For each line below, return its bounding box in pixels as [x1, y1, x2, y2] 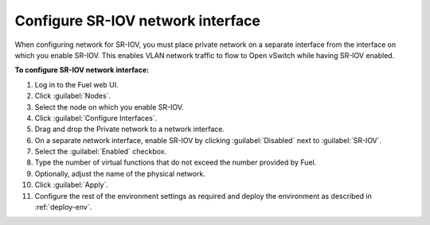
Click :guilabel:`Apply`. [34, 180, 109, 190]
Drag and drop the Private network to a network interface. [34, 124, 225, 134]
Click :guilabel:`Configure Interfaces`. [34, 113, 158, 122]
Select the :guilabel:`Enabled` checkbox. [34, 147, 167, 157]
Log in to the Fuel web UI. [34, 80, 119, 89]
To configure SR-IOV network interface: [14, 65, 150, 75]
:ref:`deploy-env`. [34, 203, 92, 212]
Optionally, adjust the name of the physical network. [34, 169, 206, 178]
